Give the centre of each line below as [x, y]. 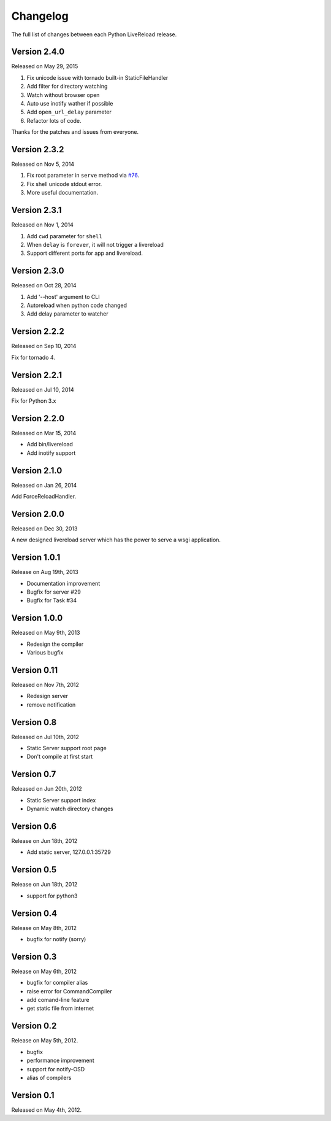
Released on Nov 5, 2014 [43, 164]
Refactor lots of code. [54, 120]
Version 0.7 [34, 774]
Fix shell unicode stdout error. [64, 184]
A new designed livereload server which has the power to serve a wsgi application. [116, 540]
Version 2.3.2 [38, 149]
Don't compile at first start [60, 757]
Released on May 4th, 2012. [47, 1110]
